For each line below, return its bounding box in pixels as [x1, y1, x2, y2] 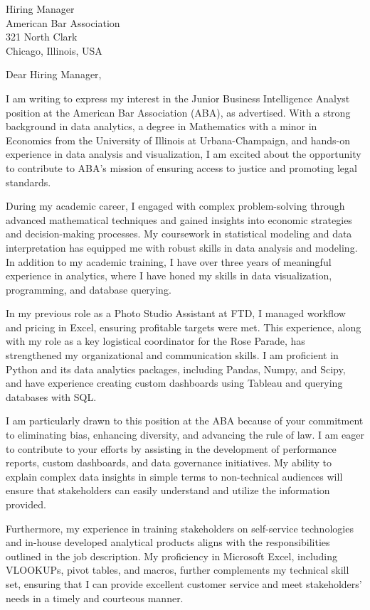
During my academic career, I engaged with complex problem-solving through [6, 198, 345, 213]
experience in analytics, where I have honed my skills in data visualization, [6, 268, 332, 283]
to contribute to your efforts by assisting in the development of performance [6, 441, 337, 456]
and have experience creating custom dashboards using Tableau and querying [6, 375, 343, 390]
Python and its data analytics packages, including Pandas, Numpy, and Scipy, [6, 361, 346, 376]
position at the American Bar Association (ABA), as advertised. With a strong [6, 105, 351, 119]
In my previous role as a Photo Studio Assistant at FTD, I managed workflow [6, 306, 346, 321]
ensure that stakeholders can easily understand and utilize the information [6, 483, 330, 498]
